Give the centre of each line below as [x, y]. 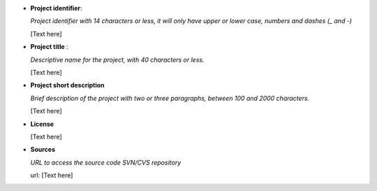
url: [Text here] [52, 176]
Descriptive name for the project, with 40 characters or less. [117, 59]
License [42, 124]
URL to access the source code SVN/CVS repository [106, 162]
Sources [43, 150]
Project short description [67, 85]
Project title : [50, 47]
